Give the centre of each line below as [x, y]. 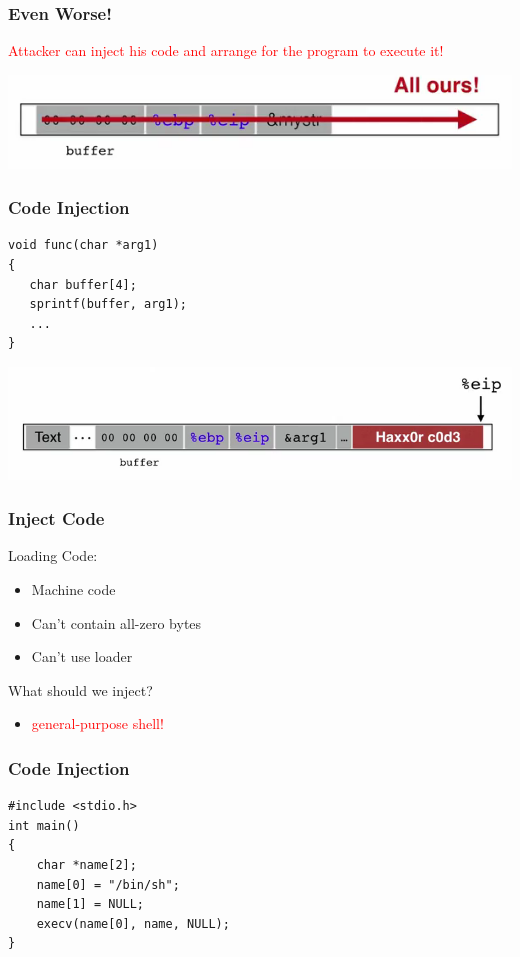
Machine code [73, 589]
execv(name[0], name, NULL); [133, 923]
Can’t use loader [82, 656]
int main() [44, 825]
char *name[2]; [86, 865]
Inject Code [56, 518]
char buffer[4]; [83, 284]
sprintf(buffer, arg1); [108, 304]
